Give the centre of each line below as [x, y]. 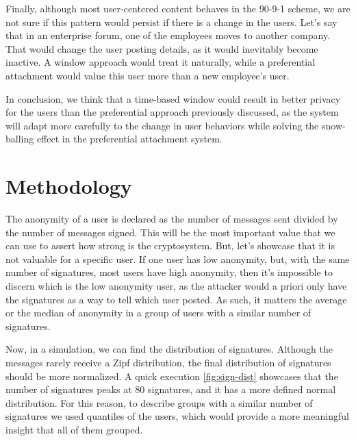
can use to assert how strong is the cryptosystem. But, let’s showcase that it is [170, 245]
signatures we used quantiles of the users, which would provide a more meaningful [177, 416]
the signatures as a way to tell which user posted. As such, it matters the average [176, 299]
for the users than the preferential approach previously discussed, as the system [172, 112]
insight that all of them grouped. [74, 429]
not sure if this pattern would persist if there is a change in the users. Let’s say [171, 22]
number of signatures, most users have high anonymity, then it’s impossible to [169, 272]
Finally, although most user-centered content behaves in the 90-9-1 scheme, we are [178, 8]
